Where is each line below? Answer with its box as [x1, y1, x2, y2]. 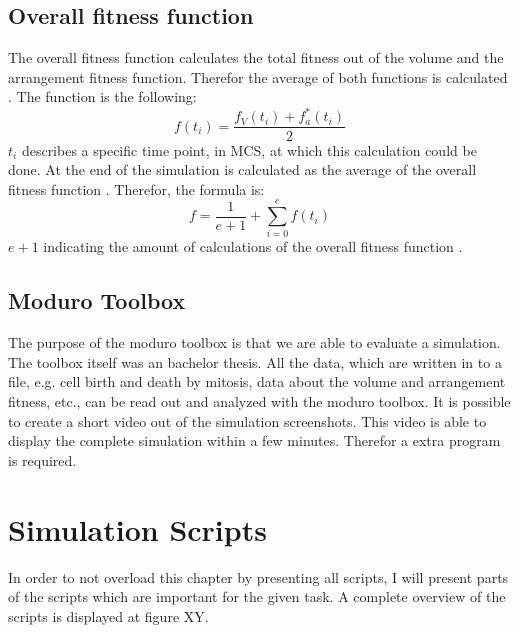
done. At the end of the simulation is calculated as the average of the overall [8, 159, 477, 180]
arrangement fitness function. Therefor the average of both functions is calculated [8, 66, 508, 87]
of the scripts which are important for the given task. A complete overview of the [8, 586, 506, 607]
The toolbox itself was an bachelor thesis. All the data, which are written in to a [8, 351, 502, 372]
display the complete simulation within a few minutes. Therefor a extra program [8, 430, 501, 451]
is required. [8, 449, 77, 470]
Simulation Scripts [8, 508, 267, 549]
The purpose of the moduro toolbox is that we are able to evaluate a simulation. [8, 332, 501, 353]
